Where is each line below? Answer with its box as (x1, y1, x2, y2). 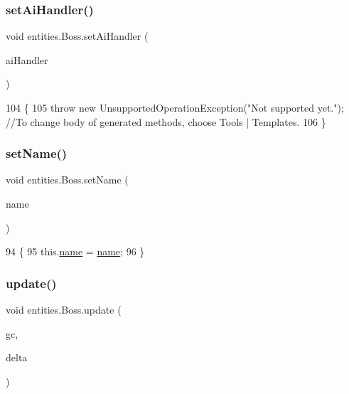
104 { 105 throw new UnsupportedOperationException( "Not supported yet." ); (6, 100, 344, 115)
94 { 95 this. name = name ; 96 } (6, 244, 145, 259)
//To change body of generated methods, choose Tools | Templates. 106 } (6, 114, 326, 129)
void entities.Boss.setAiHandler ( (6, 28, 149, 43)
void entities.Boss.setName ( (6, 172, 129, 187)
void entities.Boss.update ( (6, 302, 122, 316)
